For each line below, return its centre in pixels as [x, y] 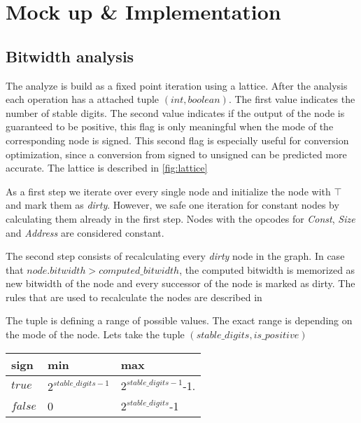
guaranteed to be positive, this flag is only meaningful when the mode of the [170, 126]
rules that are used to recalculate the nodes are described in [134, 297]
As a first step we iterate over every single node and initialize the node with [168, 191]
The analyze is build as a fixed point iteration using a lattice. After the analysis [177, 85]
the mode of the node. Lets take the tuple [95, 334]
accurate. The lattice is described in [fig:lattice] [107, 168]
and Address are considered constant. [85, 232]
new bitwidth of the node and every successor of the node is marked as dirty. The [180, 283]
